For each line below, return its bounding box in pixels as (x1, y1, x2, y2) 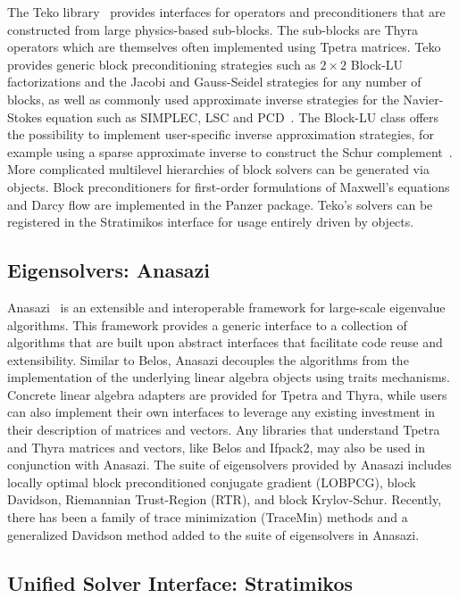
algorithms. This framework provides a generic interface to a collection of (7, 315, 407, 334)
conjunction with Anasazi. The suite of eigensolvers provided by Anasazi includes (7, 455, 452, 474)
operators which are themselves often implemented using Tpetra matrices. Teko (7, 37, 441, 56)
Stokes (7, 107, 42, 126)
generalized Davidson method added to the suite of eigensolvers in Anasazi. (7, 525, 420, 544)
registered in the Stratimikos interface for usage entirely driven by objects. (7, 212, 414, 231)
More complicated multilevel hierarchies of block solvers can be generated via (7, 160, 430, 179)
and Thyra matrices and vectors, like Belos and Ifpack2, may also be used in (7, 437, 426, 456)
